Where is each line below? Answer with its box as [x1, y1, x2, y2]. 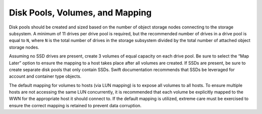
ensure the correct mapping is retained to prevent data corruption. [9, 102, 142, 108]
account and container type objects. [9, 73, 82, 79]
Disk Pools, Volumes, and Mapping [9, 7, 152, 18]
